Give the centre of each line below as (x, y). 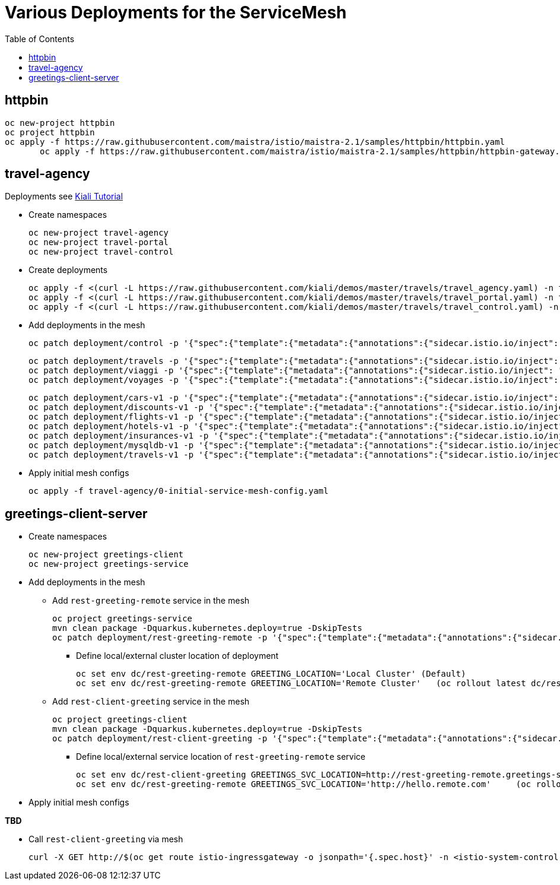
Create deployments (68, 270)
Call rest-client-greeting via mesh (106, 839)
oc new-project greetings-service (109, 564)
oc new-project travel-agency (99, 233)
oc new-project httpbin (60, 123)
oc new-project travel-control (101, 252)
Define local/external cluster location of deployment (177, 656)
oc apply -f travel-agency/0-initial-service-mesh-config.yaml (179, 491)
